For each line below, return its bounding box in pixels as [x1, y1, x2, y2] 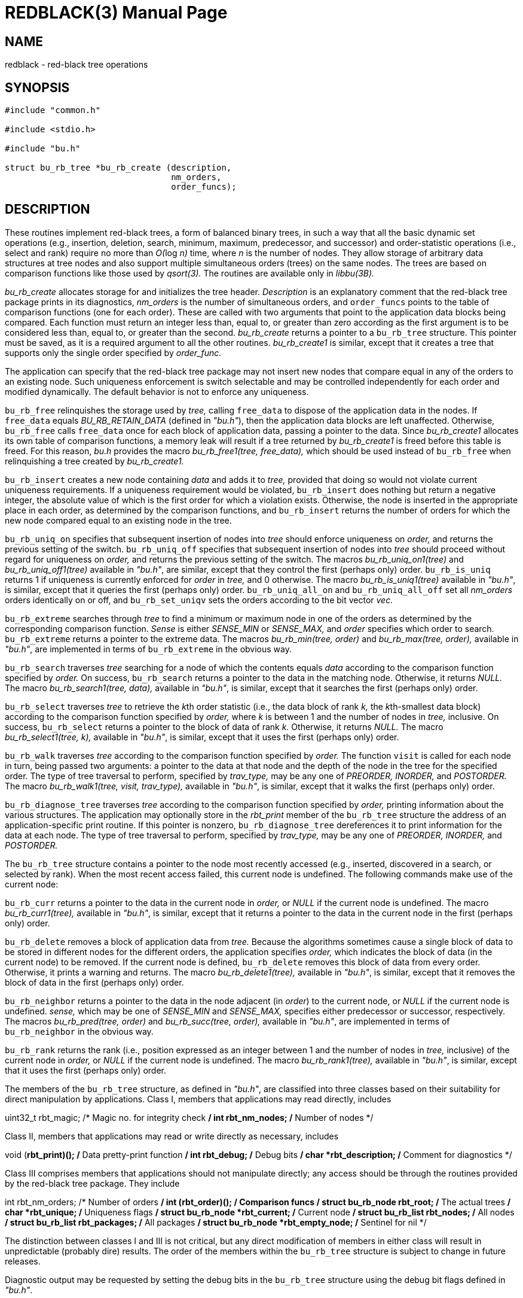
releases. [5, 1256, 41, 1266]
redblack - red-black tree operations [5, 59, 148, 70]
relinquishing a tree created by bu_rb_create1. [5, 455, 184, 466]
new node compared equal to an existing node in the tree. [5, 515, 232, 525]
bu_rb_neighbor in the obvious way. [5, 1026, 154, 1036]
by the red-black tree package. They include [5, 1178, 180, 1188]
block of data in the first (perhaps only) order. [5, 977, 184, 987]
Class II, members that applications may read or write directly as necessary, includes [5, 1130, 339, 1141]
